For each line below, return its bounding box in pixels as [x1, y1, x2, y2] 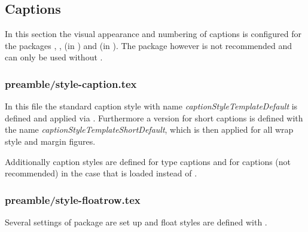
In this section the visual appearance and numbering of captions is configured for [5, 28, 302, 40]
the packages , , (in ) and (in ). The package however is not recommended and [5, 39, 292, 51]
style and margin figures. [5, 135, 96, 147]
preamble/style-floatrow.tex [5, 192, 141, 207]
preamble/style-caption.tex [5, 76, 137, 91]
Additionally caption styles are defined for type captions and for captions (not [5, 155, 291, 167]
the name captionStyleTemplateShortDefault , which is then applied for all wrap [5, 123, 294, 136]
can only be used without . [5, 51, 103, 63]
